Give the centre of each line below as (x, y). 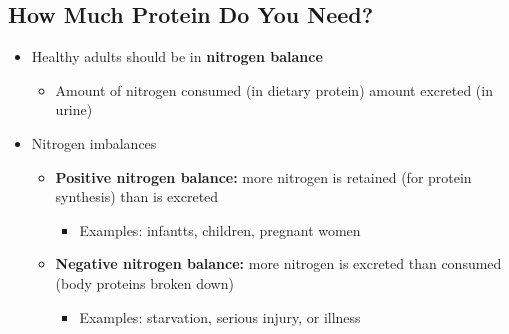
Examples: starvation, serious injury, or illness (220, 316)
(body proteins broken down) (144, 282)
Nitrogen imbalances (94, 142)
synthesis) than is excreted (137, 196)
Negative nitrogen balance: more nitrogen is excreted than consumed (278, 263)
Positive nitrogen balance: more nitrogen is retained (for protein (263, 176)
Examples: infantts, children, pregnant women (220, 229)
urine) (74, 109)
